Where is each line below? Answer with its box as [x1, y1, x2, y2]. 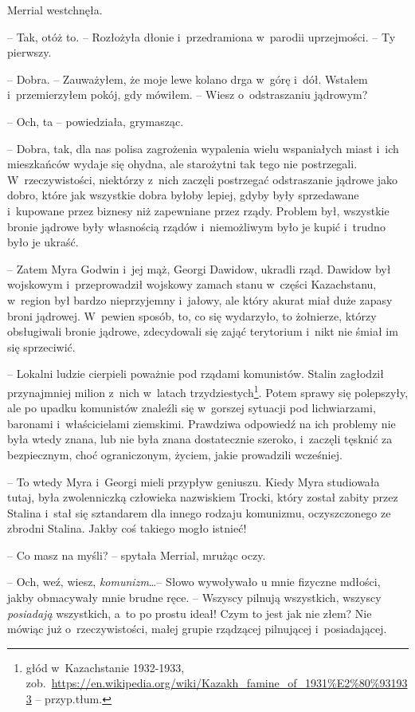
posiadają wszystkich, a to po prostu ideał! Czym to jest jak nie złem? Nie [7, 604, 372, 621]
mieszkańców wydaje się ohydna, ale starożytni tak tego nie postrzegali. [7, 155, 358, 172]
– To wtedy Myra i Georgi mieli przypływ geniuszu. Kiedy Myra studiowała [7, 473, 380, 490]
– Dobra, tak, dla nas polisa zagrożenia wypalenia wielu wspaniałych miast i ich [7, 140, 399, 156]
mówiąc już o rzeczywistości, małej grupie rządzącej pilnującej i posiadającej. [7, 620, 387, 637]
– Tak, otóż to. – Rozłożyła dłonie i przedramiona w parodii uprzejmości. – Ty [7, 28, 396, 45]
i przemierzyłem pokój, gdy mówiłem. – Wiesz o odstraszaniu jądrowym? [7, 86, 368, 103]
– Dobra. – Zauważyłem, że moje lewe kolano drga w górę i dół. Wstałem [7, 70, 368, 87]
